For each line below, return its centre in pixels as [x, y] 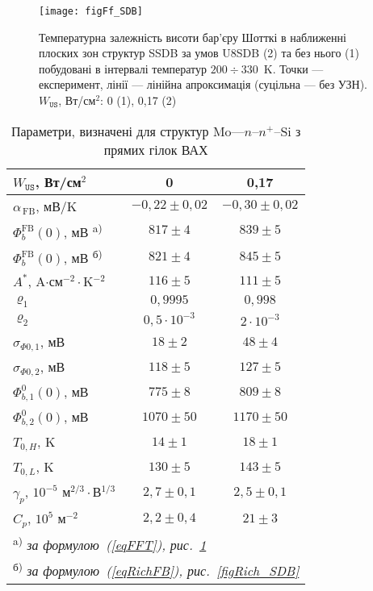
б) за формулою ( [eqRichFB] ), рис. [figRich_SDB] [156, 570]
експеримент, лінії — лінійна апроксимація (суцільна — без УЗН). [203, 84]
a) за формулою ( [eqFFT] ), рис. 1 [110, 544]
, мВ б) [83, 256]
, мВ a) [83, 230]
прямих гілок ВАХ [156, 149]
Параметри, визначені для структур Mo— [128, 131]
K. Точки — [293, 68]
